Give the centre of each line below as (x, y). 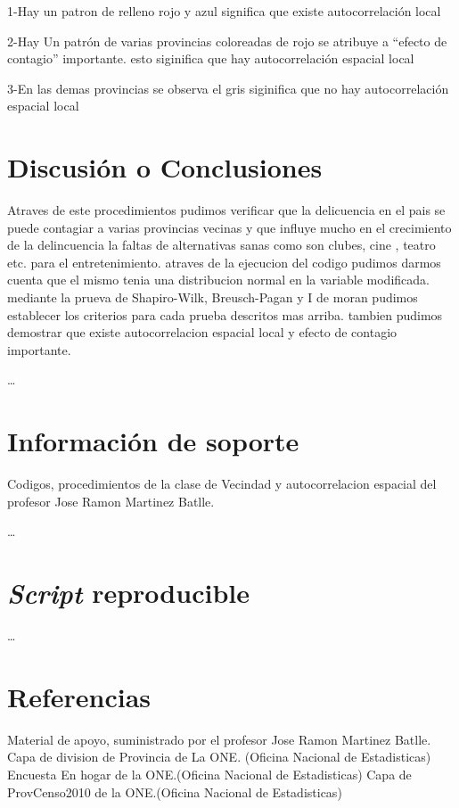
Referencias (79, 696)
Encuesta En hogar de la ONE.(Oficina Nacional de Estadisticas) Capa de (209, 774)
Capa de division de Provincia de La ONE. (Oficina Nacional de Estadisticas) (219, 757)
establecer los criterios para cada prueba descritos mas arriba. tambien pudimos (225, 314)
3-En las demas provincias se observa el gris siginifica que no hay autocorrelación (228, 88)
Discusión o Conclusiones (165, 167)
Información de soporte (153, 441)
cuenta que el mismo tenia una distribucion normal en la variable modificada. (218, 280)
